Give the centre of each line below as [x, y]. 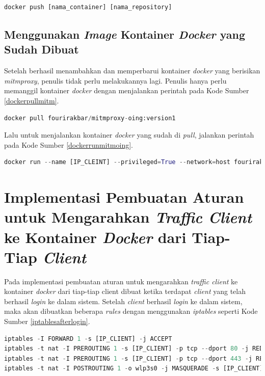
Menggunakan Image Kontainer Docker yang [125, 34]
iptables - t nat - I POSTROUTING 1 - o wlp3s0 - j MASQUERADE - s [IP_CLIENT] [134, 369]
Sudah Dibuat [42, 49]
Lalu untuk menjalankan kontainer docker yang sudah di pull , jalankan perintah [129, 135]
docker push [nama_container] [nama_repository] [88, 7]
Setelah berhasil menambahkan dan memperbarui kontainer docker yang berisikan [132, 71]
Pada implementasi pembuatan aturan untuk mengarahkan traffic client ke [121, 281]
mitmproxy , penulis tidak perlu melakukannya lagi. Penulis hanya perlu [115, 80]
